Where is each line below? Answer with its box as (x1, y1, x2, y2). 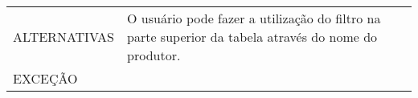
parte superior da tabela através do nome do (127, 27, 378, 46)
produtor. (127, 46, 181, 64)
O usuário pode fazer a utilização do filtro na (127, 9, 381, 27)
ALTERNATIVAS (13, 27, 115, 46)
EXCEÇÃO (13, 69, 78, 88)
